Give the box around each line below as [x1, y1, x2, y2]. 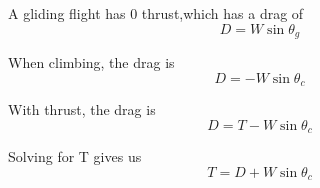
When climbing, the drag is [8, 52, 175, 73]
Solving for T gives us [8, 146, 142, 167]
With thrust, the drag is [8, 99, 156, 120]
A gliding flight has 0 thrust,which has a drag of [8, 3, 304, 23]
